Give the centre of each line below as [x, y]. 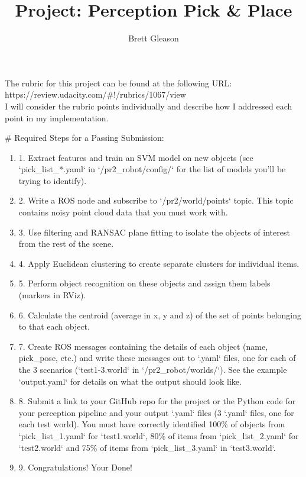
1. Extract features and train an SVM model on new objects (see [136, 157]
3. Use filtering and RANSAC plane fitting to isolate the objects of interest [154, 232]
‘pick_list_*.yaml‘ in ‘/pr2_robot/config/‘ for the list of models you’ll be [152, 169]
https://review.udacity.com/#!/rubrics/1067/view [95, 94]
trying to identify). [53, 180]
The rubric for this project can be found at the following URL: [118, 83]
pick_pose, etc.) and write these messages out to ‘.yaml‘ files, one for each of [157, 358]
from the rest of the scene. [66, 244]
